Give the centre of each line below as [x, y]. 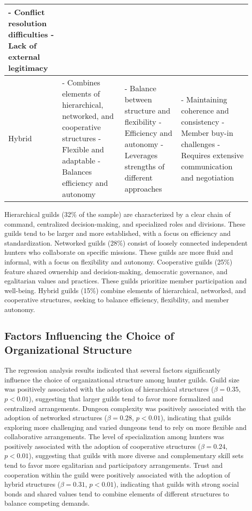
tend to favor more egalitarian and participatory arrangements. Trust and [114, 465]
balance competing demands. [47, 503]
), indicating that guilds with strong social [176, 484]
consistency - [203, 121]
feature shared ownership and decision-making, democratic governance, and [116, 271]
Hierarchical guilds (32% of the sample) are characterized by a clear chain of [118, 214]
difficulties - [31, 34]
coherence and [205, 110]
